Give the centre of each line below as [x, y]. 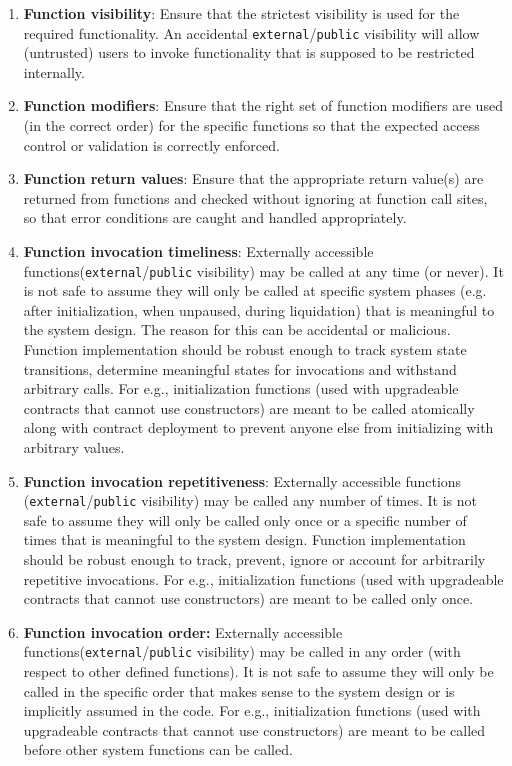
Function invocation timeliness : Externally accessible [198, 251]
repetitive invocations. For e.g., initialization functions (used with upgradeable [263, 578]
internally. [54, 71]
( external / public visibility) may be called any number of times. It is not [250, 500]
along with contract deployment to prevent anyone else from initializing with [258, 427]
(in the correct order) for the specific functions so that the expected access [251, 125]
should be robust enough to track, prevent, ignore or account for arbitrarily [254, 559]
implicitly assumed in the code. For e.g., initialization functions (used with [252, 710]
